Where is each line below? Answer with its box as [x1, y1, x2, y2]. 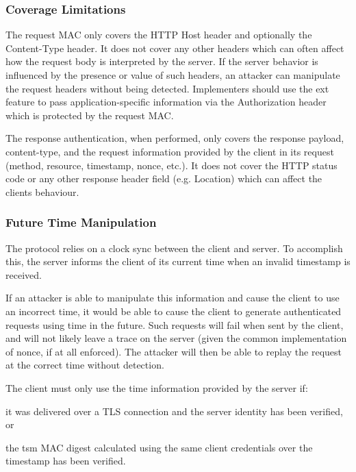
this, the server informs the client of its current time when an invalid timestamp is [5, 254, 351, 269]
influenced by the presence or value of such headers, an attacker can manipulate [5, 68, 340, 82]
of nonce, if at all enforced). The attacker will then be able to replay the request [5, 344, 342, 358]
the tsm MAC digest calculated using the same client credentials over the [5, 440, 313, 454]
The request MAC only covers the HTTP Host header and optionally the [5, 27, 312, 42]
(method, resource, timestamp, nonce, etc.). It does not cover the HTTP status [5, 158, 338, 172]
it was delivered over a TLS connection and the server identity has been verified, [5, 403, 343, 418]
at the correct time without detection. [5, 358, 164, 372]
